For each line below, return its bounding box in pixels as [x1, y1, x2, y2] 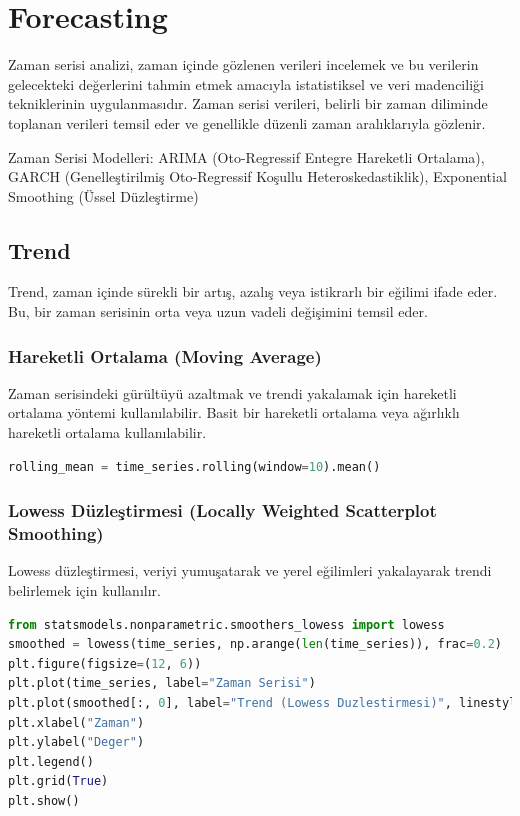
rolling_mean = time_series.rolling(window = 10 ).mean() [8, 459, 381, 474]
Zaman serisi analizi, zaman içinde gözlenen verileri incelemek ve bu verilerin [8, 54, 479, 75]
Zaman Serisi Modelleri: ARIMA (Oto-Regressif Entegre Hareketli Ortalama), [8, 146, 485, 167]
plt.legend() [8, 754, 94, 769]
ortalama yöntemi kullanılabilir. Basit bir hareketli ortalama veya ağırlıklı [8, 402, 460, 423]
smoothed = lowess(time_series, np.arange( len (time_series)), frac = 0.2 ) [8, 637, 503, 652]
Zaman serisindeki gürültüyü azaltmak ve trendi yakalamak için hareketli [8, 382, 457, 403]
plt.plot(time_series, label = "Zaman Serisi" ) [8, 676, 316, 691]
